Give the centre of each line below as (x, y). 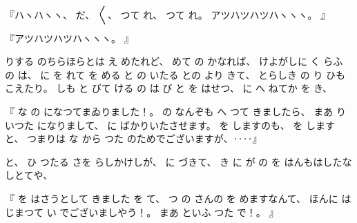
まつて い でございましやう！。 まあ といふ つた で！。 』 (146, 212)
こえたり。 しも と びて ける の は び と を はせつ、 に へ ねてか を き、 (169, 88)
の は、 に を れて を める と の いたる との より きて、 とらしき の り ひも (175, 74)
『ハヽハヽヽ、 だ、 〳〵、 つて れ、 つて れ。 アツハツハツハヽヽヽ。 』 (168, 14)
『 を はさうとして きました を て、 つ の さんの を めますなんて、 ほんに (172, 198)
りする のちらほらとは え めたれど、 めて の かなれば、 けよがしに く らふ (174, 61)
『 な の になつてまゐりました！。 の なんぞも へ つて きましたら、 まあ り (175, 111)
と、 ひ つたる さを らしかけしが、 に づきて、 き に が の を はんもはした (174, 161)
